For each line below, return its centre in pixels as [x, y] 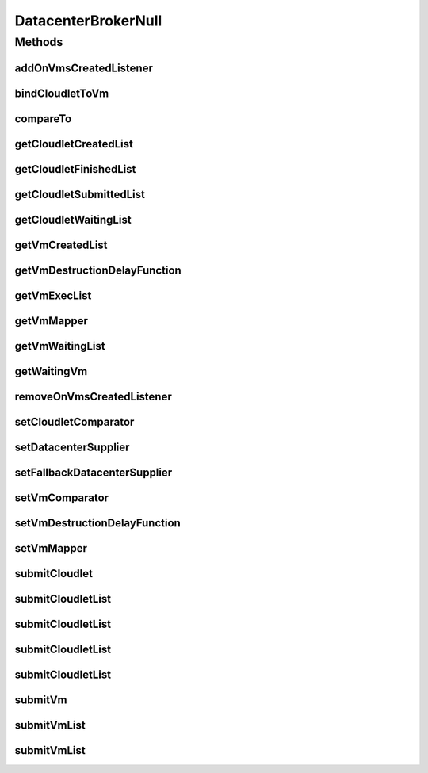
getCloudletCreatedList [74, 144]
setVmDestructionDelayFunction [98, 523]
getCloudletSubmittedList [80, 194]
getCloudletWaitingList [73, 219]
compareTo [43, 119]
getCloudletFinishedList [75, 169]
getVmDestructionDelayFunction [98, 270]
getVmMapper [52, 321]
